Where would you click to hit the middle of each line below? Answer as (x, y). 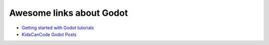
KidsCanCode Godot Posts (49, 34)
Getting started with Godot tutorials (58, 28)
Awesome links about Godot (68, 13)
